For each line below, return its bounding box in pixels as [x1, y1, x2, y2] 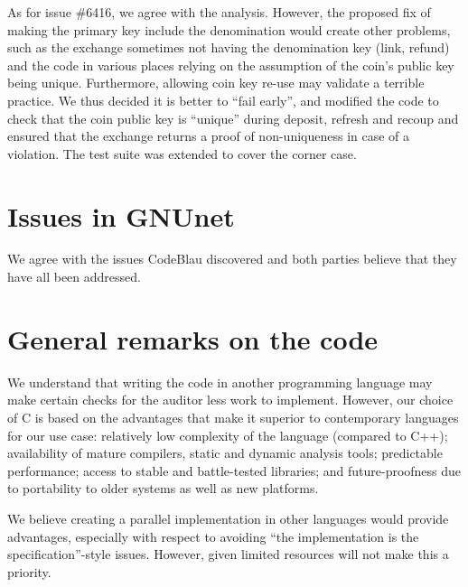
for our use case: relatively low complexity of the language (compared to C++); [7, 425, 448, 444]
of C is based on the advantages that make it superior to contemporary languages [7, 407, 459, 426]
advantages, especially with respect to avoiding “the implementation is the [7, 526, 419, 545]
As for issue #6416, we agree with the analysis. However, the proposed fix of [7, 3, 431, 21]
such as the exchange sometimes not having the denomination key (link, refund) [7, 38, 450, 57]
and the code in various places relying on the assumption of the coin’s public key [7, 55, 454, 74]
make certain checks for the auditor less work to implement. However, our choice [7, 390, 454, 409]
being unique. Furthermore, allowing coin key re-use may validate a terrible [7, 73, 425, 92]
